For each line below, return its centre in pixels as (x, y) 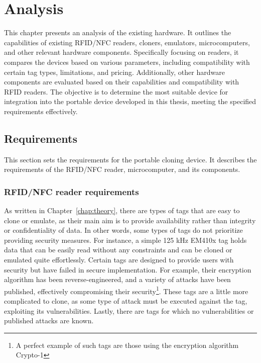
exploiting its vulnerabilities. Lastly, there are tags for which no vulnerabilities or (129, 310)
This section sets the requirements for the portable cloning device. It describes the (130, 159)
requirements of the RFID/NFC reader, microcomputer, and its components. (122, 169)
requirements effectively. (41, 111)
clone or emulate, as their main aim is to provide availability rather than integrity (130, 220)
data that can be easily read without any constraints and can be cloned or (118, 250)
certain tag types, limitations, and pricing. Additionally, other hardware (114, 72)
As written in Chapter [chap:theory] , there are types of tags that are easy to (122, 210)
